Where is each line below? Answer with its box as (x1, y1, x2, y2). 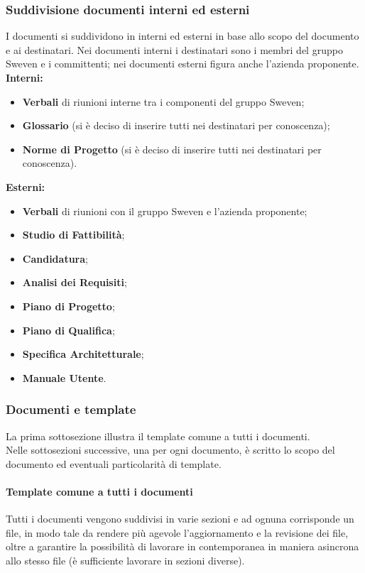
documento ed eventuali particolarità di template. (6, 456, 222, 471)
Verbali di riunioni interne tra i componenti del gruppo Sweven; (22, 94, 305, 109)
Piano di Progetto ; (22, 298, 115, 313)
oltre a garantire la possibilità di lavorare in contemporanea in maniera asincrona (6, 539, 359, 554)
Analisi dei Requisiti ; (22, 275, 127, 290)
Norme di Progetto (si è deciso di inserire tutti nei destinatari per (22, 141, 322, 156)
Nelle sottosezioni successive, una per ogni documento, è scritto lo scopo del (6, 442, 335, 457)
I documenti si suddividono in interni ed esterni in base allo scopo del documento (6, 28, 359, 43)
